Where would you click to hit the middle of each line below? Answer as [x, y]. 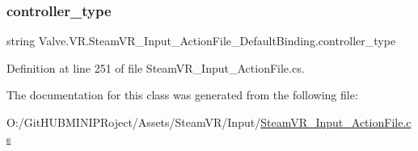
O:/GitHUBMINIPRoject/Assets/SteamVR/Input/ [134, 122]
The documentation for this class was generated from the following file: [182, 95]
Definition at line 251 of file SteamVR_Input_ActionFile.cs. [156, 67]
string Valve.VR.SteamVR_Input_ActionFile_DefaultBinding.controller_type [201, 41]
